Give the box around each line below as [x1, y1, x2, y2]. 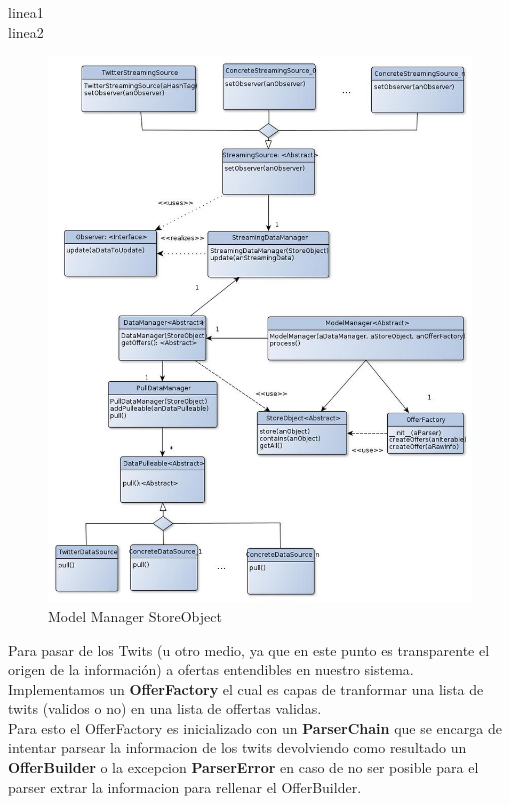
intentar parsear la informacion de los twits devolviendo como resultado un [8, 737, 467, 758]
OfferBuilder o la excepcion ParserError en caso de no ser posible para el [8, 757, 479, 778]
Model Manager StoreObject [48, 605, 222, 626]
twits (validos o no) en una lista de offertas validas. [8, 698, 322, 719]
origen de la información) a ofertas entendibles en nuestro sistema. [8, 659, 414, 680]
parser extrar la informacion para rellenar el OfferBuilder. [8, 776, 362, 797]
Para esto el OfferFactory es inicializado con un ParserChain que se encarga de [8, 717, 502, 738]
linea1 [8, 2, 44, 22]
